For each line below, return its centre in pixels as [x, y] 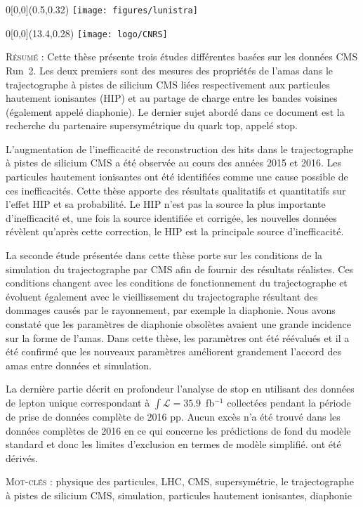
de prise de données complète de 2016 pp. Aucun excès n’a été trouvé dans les [173, 416]
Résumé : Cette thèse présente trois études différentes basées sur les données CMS [182, 57]
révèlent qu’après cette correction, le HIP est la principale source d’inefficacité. [175, 231]
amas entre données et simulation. [79, 365]
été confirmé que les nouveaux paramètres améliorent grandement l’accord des [173, 351]
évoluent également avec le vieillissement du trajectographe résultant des [162, 296]
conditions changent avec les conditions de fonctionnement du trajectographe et [177, 283]
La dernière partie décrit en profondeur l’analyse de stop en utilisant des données [180, 389]
